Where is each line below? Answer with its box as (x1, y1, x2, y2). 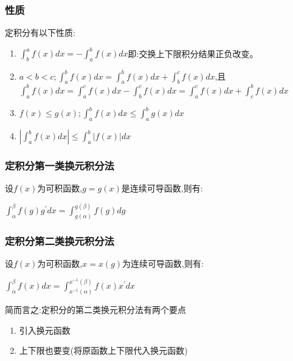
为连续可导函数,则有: (122, 257, 204, 270)
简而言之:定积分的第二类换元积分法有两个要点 (5, 303, 186, 316)
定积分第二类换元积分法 (5, 233, 114, 249)
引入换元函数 (19, 323, 71, 336)
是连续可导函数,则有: (121, 182, 203, 194)
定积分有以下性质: (5, 26, 75, 39)
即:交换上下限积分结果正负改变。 (128, 47, 258, 60)
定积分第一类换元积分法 (5, 157, 114, 173)
